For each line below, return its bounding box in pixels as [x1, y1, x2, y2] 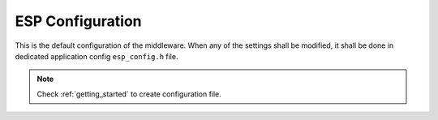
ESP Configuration [15, 12, 142, 30]
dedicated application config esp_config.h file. [15, 51, 178, 61]
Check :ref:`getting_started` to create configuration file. [36, 89, 222, 99]
